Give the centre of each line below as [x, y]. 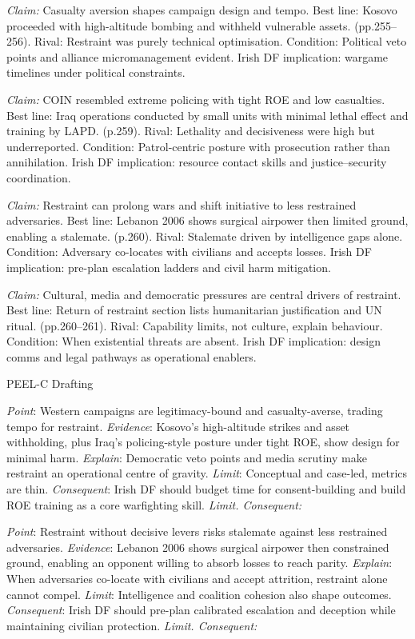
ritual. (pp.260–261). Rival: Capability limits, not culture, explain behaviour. [195, 325]
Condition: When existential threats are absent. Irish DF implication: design [194, 341]
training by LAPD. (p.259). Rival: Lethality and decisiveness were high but [191, 131]
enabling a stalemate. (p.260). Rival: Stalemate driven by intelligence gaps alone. [205, 236]
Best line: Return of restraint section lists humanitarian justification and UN [194, 310]
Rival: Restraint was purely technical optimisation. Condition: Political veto [220, 41]
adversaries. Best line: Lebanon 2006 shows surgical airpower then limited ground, [207, 220]
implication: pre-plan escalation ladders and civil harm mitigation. [169, 267]
